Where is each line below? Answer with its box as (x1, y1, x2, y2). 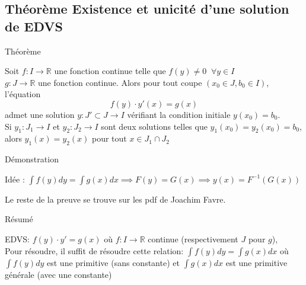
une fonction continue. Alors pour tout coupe (38, 76, 202, 88)
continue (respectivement (148, 232, 238, 245)
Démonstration (5, 153, 59, 165)
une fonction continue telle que (54, 65, 166, 77)
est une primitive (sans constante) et (47, 256, 180, 268)
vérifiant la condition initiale (127, 108, 231, 120)
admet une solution (5, 108, 75, 120)
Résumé (5, 213, 33, 225)
